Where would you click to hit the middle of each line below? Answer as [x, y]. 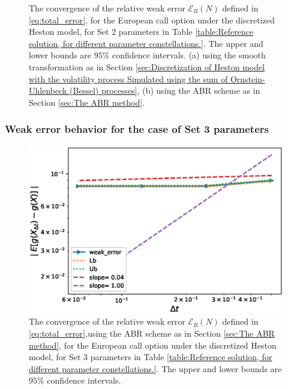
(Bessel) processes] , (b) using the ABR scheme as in [165, 90]
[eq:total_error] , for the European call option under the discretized [152, 20]
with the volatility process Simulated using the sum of [128, 78]
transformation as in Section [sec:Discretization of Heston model [147, 66]
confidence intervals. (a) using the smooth [189, 55]
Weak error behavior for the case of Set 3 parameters [137, 129]
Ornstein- [247, 78]
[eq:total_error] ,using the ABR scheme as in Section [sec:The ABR [152, 333]
